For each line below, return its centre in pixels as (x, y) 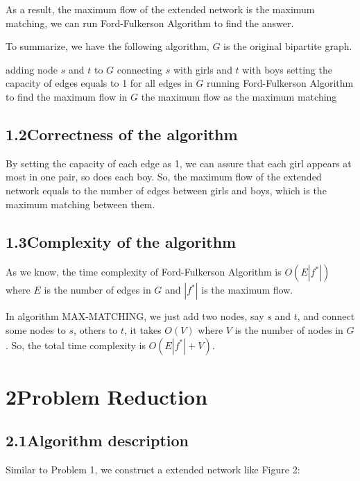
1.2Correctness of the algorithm (122, 134)
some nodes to (36, 329)
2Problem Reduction (107, 396)
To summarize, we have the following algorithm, (108, 46)
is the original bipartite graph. (288, 46)
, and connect (326, 316)
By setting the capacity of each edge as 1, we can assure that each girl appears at (179, 163)
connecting (140, 69)
